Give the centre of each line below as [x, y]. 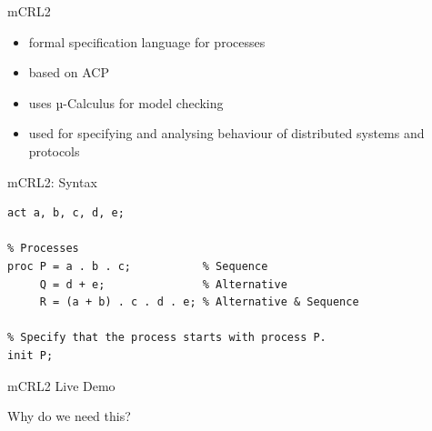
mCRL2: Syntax [52, 181]
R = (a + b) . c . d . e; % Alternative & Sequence [199, 302]
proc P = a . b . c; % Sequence [138, 266]
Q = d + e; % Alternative [163, 284]
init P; [30, 355]
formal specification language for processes [147, 41]
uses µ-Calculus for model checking [126, 102]
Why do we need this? [69, 416]
